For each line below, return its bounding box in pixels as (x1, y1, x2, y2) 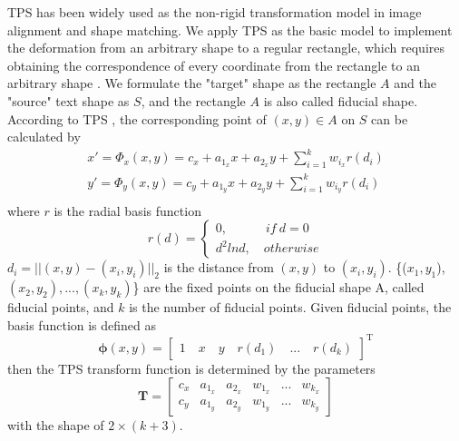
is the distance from (163, 258, 274, 277)
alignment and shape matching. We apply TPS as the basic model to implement (7, 20, 453, 39)
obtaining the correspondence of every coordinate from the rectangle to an (7, 55, 420, 74)
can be (371, 109, 408, 128)
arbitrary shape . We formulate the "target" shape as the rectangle (7, 73, 376, 93)
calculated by (7, 127, 81, 146)
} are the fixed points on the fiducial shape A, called (132, 278, 425, 297)
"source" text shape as (7, 91, 130, 110)
